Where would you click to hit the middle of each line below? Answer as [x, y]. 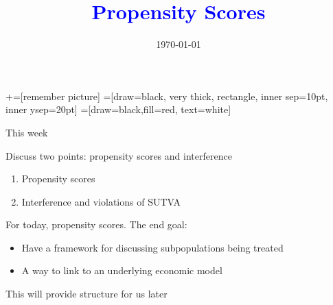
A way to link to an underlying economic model [122, 270]
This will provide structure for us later [87, 294]
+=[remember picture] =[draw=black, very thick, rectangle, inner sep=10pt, [167, 96]
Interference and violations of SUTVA [101, 201]
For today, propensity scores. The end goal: [96, 224]
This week [27, 132]
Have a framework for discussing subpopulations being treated [152, 247]
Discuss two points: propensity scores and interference [119, 155]
